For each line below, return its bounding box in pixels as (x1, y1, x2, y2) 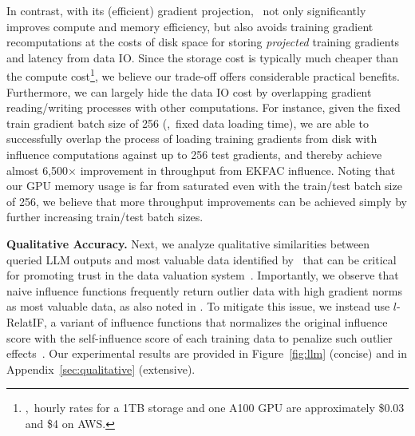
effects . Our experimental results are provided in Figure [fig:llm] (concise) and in (6, 345, 408, 362)
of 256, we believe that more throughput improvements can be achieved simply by (6, 192, 407, 209)
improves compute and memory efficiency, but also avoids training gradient (6, 18, 373, 34)
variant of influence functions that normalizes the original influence (60, 313, 388, 330)
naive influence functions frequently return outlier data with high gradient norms (6, 282, 402, 299)
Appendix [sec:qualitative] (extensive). (6, 360, 196, 377)
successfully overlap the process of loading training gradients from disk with (6, 130, 377, 147)
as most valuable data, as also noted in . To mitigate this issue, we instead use (6, 298, 390, 315)
